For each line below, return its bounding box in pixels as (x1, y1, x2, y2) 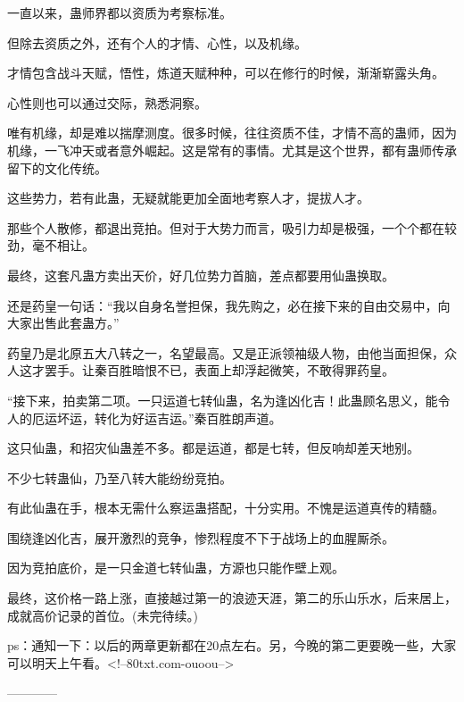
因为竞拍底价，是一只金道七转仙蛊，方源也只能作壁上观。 (7, 558, 344, 577)
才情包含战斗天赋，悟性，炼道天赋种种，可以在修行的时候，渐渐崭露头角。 (7, 63, 444, 82)
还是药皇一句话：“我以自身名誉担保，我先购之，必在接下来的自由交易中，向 (7, 296, 451, 314)
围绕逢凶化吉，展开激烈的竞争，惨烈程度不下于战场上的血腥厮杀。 (7, 528, 394, 547)
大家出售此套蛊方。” (7, 313, 120, 332)
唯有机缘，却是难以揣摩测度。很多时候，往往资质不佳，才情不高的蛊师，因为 (7, 123, 457, 142)
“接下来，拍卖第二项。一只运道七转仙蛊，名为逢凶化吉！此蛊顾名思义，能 (7, 390, 438, 409)
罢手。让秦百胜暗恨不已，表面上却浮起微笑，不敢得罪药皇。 (44, 361, 394, 380)
